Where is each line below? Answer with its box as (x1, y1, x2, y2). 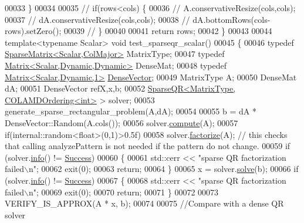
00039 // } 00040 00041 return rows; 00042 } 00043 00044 (63, 25, 272, 37)
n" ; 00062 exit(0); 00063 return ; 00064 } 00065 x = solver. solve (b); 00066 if (29, 163, 299, 175)
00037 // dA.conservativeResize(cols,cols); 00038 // (5, 13, 190, 25)
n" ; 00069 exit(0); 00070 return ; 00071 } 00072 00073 (29, 185, 219, 198)
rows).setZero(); (5, 25, 62, 37)
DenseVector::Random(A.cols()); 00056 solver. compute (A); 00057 (5, 116, 238, 129)
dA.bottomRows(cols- (192, 13, 271, 25)
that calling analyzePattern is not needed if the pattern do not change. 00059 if (5, 140, 291, 152)
